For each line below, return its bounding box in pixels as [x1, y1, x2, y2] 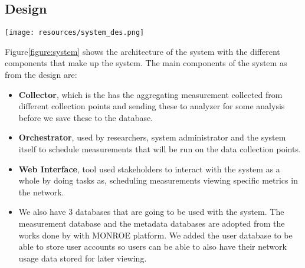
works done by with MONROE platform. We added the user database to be [18, 228, 293, 241]
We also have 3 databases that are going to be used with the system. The [18, 205, 284, 218]
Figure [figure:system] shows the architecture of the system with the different [5, 45, 280, 57]
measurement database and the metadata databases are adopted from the [18, 217, 285, 229]
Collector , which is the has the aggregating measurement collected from [18, 88, 283, 100]
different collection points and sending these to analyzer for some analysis [18, 100, 285, 112]
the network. [18, 185, 64, 198]
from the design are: [5, 68, 77, 81]
